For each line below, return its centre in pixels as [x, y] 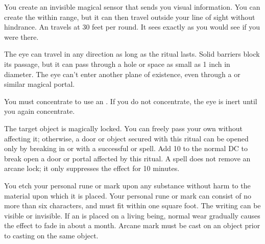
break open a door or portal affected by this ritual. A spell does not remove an [127, 158]
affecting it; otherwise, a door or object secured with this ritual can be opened [126, 138]
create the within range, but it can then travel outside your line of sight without [130, 17]
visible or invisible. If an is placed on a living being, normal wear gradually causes [132, 215]
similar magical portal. [40, 84]
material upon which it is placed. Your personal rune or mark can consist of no [128, 195]
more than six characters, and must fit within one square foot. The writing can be [132, 205]
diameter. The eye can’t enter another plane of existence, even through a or [122, 74]
